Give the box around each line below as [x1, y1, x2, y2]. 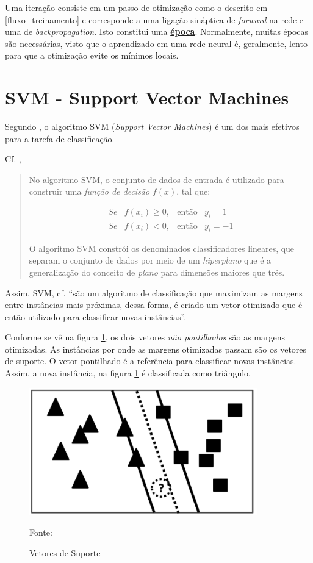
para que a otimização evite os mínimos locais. [5, 49, 179, 62]
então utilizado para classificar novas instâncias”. [5, 310, 187, 323]
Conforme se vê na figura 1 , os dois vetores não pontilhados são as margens [5, 331, 285, 343]
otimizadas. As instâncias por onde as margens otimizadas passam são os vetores [5, 342, 307, 355]
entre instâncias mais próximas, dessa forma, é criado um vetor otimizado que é [5, 298, 303, 311]
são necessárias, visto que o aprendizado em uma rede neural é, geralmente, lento [5, 37, 308, 49]
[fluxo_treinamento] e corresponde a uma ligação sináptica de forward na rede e [5, 13, 304, 26]
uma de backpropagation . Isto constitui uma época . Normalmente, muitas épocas [5, 25, 309, 38]
